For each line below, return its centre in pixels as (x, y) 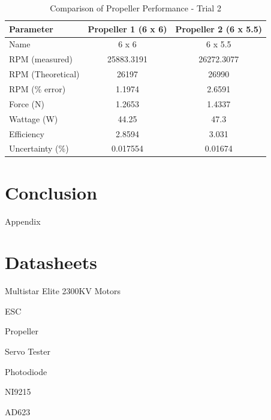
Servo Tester (28, 351)
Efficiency (27, 133)
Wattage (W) (34, 118)
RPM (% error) (37, 88)
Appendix (23, 221)
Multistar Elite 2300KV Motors (63, 291)
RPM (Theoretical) (44, 74)
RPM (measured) (41, 59)
